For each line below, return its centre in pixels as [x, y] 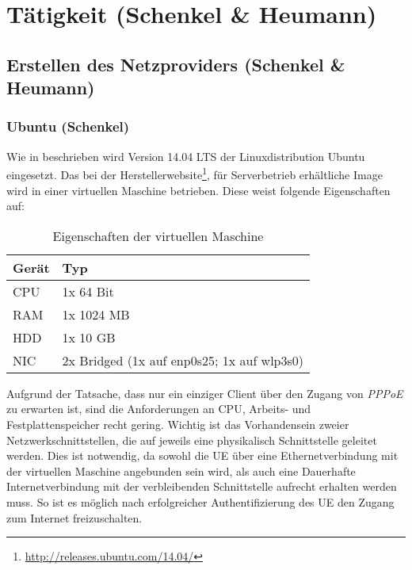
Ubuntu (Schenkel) [68, 126]
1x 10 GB [89, 337]
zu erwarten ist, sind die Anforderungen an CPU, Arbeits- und [159, 409]
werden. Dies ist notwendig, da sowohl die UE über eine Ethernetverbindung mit [202, 455]
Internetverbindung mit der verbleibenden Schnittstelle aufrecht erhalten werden [202, 486]
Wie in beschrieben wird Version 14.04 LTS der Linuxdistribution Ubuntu [186, 156]
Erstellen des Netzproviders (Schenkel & [176, 64]
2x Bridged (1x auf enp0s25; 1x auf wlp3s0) [183, 360]
